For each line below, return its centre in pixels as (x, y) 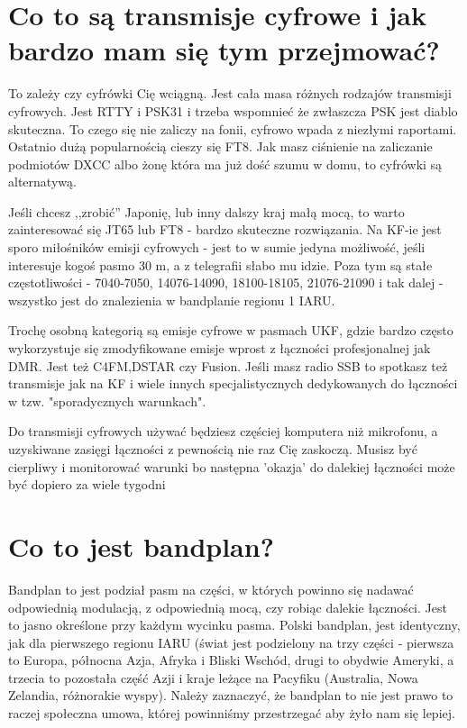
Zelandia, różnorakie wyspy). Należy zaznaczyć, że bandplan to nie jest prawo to (231, 695)
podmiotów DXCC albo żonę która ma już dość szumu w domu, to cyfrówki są (225, 164)
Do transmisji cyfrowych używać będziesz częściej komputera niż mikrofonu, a (223, 431)
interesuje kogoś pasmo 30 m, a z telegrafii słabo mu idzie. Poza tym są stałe (220, 264)
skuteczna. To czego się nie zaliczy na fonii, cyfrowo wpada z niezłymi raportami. (233, 128)
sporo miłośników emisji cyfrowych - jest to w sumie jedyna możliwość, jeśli (217, 247)
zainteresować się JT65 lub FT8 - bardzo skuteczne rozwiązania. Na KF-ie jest (225, 229)
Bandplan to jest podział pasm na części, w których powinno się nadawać (211, 589)
